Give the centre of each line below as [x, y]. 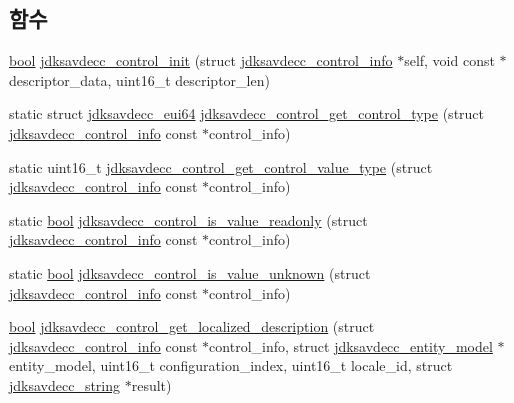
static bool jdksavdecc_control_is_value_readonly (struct [188, 219]
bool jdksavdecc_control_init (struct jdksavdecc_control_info [201, 60]
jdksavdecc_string [65, 384]
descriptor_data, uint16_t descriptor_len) [139, 79]
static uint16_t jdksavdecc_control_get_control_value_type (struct [221, 166]
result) [151, 384]
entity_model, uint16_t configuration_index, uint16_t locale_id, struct [231, 365]
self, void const [449, 60]
